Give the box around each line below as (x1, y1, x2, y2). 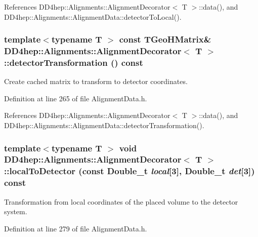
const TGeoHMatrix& (119, 33, 211, 46)
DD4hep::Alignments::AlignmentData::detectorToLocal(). (4, 11, 182, 22)
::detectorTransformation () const (4, 56, 143, 68)
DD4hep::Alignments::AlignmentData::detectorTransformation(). (4, 120, 204, 131)
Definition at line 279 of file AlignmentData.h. (4, 223, 147, 233)
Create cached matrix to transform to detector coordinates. (4, 76, 188, 87)
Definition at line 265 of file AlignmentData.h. (4, 93, 147, 103)
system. (4, 206, 27, 217)
